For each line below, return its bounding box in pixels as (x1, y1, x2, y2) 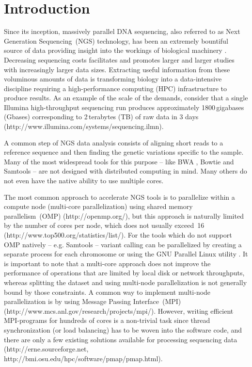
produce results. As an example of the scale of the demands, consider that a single (4, 93, 248, 103)
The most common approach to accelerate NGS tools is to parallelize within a (4, 191, 235, 202)
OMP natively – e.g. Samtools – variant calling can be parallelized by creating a (4, 239, 242, 249)
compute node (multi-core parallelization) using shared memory (4, 201, 193, 211)
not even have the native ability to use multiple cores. (4, 176, 164, 186)
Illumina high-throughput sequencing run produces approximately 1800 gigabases (4, 102, 244, 112)
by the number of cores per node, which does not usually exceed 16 (4, 220, 205, 230)
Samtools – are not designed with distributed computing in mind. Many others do (4, 166, 247, 176)
